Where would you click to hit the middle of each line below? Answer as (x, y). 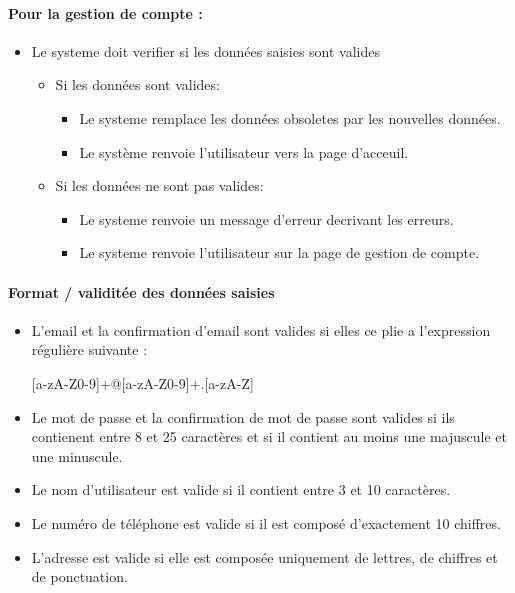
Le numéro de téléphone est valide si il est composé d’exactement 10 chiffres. (266, 522)
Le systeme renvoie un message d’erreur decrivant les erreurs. (266, 218)
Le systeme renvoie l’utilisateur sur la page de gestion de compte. (279, 252)
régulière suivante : (89, 349)
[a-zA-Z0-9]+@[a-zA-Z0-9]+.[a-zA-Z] (142, 382)
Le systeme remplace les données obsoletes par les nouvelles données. (290, 117)
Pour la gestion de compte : (105, 12)
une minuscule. (77, 455)
